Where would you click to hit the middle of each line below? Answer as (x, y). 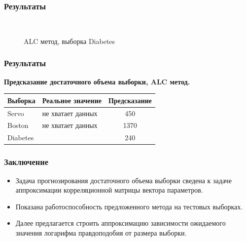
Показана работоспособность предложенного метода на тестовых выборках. (129, 206)
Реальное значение (72, 100)
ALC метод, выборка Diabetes (70, 41)
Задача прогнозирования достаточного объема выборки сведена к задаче (123, 180)
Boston (18, 125)
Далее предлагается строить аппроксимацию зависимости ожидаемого (121, 223)
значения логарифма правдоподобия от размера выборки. (101, 232)
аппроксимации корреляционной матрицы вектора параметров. (109, 190)
